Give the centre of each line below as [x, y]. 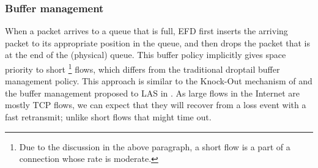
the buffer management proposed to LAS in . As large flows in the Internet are [153, 93]
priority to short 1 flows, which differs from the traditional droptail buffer [142, 68]
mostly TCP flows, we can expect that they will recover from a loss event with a [156, 105]
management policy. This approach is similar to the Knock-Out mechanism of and [159, 81]
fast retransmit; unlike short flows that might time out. [108, 117]
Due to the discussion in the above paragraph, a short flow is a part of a [155, 146]
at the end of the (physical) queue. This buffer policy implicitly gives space [146, 55]
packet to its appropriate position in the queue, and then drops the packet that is [157, 42]
